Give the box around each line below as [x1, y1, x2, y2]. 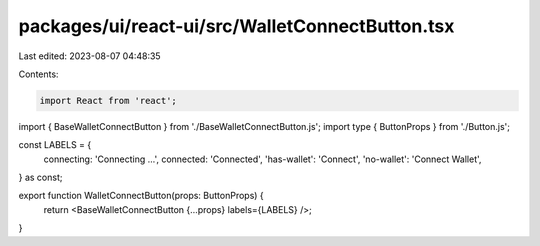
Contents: [18, 68, 59, 80]
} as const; [18, 171, 63, 184]
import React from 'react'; [39, 95, 177, 106]
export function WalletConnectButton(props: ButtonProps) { [18, 190, 264, 202]
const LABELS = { [18, 139, 92, 151]
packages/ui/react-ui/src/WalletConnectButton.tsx [18, 15, 455, 37]
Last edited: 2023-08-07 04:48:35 [18, 50, 161, 62]
